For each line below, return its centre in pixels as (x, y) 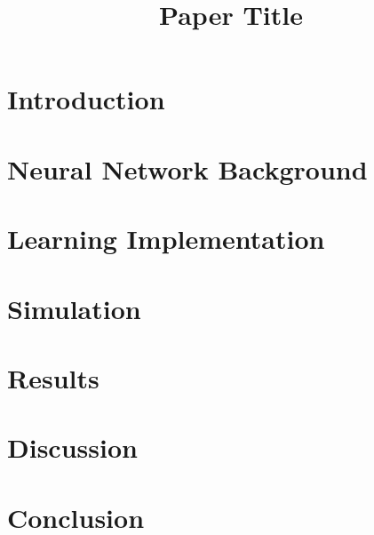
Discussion (72, 447)
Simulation (74, 308)
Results (53, 377)
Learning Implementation (166, 239)
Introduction (86, 99)
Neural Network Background (187, 168)
